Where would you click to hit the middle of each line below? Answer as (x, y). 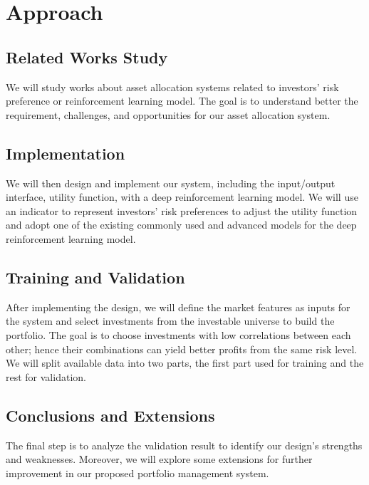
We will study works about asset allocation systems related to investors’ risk (172, 87)
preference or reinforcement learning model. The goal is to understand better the (182, 101)
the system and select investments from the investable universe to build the (170, 321)
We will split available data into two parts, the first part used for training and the (185, 363)
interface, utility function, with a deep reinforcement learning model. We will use (182, 197)
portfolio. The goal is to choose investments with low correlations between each (178, 334)
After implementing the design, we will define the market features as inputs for (178, 307)
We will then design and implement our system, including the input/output (171, 183)
